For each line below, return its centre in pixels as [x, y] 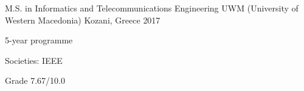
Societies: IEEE [34, 60]
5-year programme [39, 40]
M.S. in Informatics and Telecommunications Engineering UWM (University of [152, 8]
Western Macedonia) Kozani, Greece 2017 [83, 20]
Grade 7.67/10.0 [35, 80]
